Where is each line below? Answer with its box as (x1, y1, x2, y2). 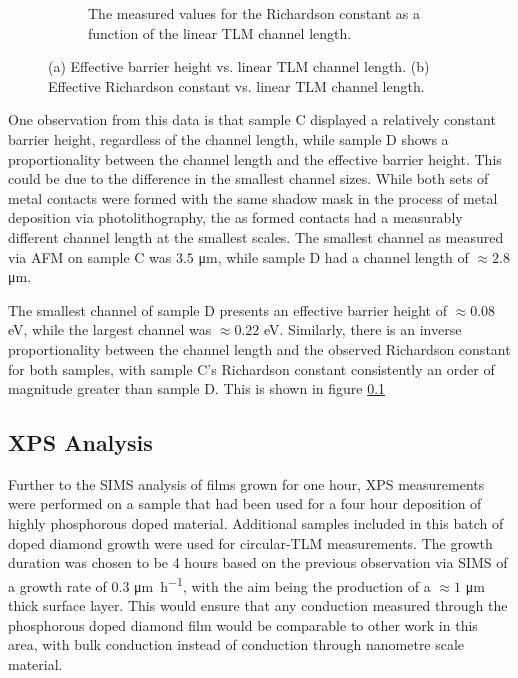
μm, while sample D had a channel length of (198, 246, 469, 267)
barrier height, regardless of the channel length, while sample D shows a (8, 128, 449, 149)
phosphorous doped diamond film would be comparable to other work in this (8, 614, 478, 635)
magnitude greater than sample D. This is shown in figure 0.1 (8, 378, 386, 399)
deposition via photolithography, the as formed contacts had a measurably (8, 207, 463, 228)
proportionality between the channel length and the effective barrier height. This (8, 148, 502, 169)
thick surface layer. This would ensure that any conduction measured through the (8, 595, 508, 616)
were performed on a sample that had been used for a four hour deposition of (8, 493, 482, 514)
